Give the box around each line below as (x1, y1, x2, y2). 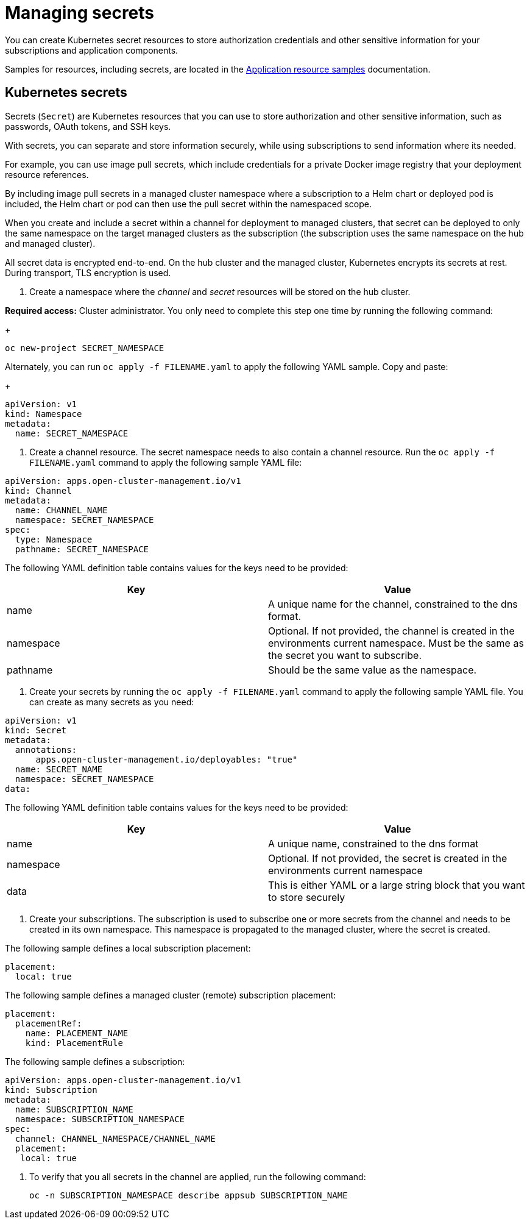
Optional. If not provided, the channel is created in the (268, 624, 515, 637)
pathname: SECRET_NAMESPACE (15, 544, 149, 554)
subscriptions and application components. (5, 44, 178, 55)
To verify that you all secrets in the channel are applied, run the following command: (29, 1171, 366, 1182)
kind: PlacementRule (25, 1037, 123, 1048)
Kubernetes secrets (5, 85, 127, 101)
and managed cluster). (5, 238, 96, 249)
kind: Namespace (5, 408, 82, 419)
